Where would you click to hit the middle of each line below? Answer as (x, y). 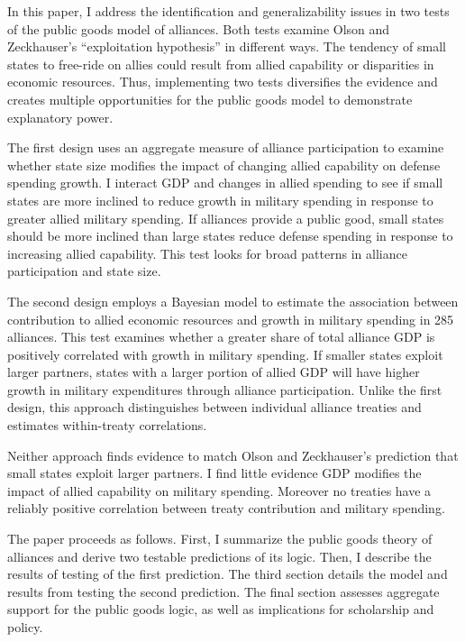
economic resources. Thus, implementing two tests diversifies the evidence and (223, 82)
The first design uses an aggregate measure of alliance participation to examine (226, 147)
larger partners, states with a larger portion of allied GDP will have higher (214, 372)
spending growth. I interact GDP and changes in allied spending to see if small (225, 183)
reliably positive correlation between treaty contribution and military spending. (226, 508)
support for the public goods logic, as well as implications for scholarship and (221, 609)
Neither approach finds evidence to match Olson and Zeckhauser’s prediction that (233, 455)
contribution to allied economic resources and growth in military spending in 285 (231, 319)
